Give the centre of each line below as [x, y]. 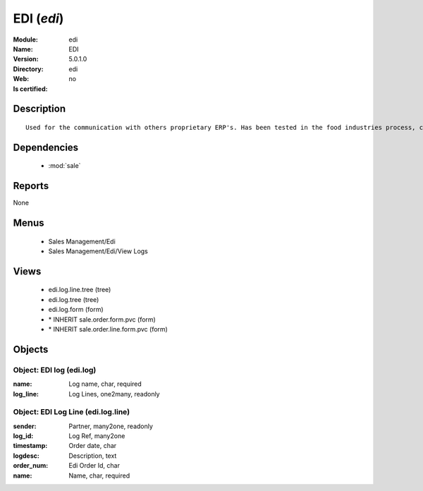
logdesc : [26, 456]
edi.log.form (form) [76, 310]
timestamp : [30, 446]
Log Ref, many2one [97, 436]
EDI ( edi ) [38, 18]
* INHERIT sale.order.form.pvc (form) [102, 319]
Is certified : [30, 89]
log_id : [23, 436]
